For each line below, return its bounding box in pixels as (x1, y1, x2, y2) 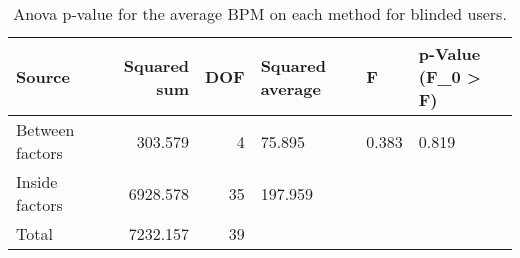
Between (16, 118, 75, 141)
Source (16, 65, 70, 88)
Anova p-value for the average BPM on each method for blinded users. (13, 2, 507, 25)
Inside (16, 170, 58, 193)
